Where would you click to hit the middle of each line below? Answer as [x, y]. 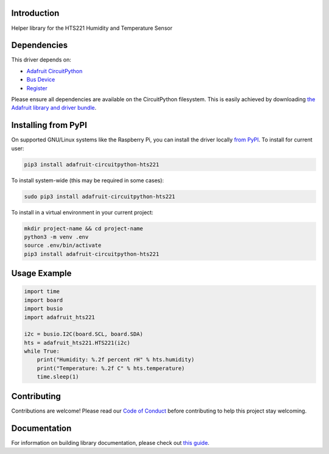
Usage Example [41, 273]
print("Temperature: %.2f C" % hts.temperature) [111, 368]
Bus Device [41, 80]
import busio [44, 309]
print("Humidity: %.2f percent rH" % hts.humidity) [116, 360]
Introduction [35, 13]
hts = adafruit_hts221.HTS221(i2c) [77, 342]
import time [42, 292]
